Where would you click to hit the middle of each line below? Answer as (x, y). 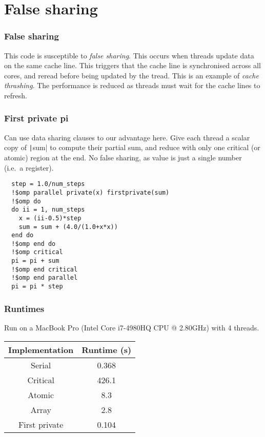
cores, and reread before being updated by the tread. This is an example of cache (131, 75)
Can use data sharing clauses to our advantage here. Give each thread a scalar (127, 137)
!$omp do (26, 201)
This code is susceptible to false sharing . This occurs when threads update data (129, 55)
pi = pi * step (37, 287)
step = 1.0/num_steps (48, 184)
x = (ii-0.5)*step (50, 218)
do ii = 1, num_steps (48, 210)
